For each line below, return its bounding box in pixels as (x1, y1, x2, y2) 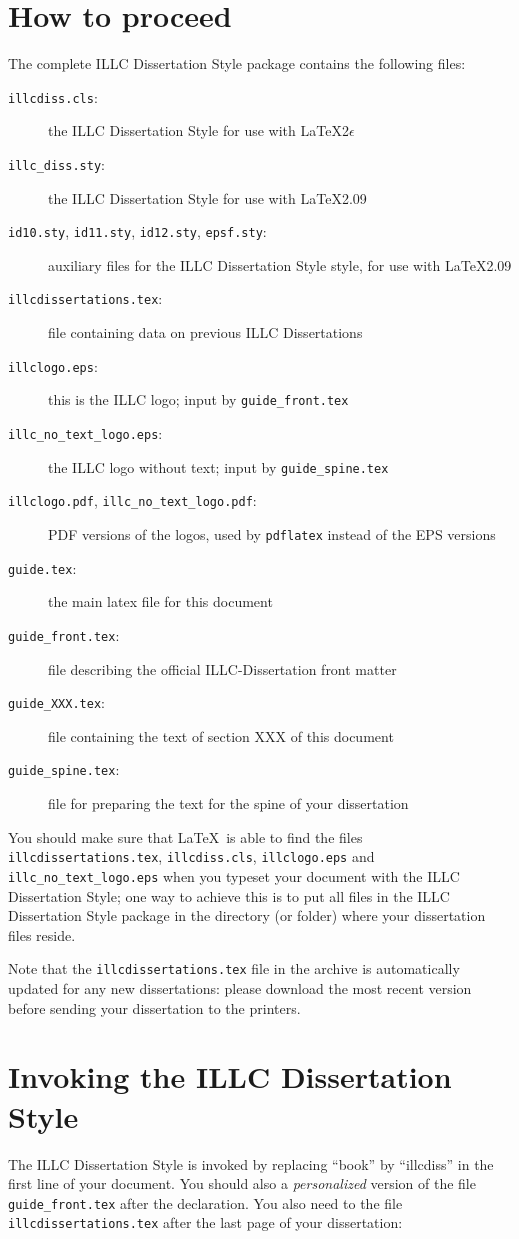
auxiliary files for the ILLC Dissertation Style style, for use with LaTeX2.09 (48, 254, 512, 275)
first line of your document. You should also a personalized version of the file (8, 1173, 476, 1194)
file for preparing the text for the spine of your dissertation (48, 793, 409, 814)
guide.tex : (8, 557, 77, 578)
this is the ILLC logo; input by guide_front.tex (48, 389, 349, 410)
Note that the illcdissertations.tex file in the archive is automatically (8, 958, 460, 979)
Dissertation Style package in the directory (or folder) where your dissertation (8, 905, 486, 926)
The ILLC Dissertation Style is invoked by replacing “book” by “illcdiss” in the (8, 1153, 494, 1174)
